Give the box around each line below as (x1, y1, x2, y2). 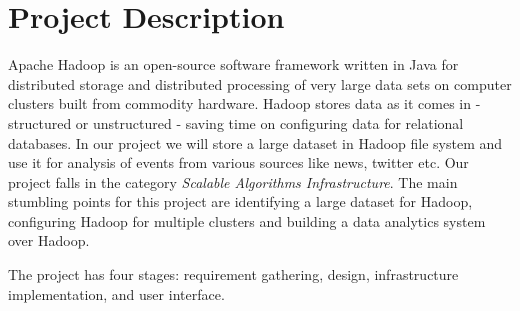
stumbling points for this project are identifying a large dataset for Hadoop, (8, 191, 473, 212)
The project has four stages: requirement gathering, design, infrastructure (8, 264, 459, 285)
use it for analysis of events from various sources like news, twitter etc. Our (8, 152, 469, 173)
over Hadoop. (8, 230, 90, 251)
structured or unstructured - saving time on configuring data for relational (8, 112, 464, 133)
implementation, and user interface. (8, 283, 225, 304)
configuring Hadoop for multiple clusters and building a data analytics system (8, 210, 486, 231)
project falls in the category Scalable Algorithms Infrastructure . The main (8, 171, 458, 192)
